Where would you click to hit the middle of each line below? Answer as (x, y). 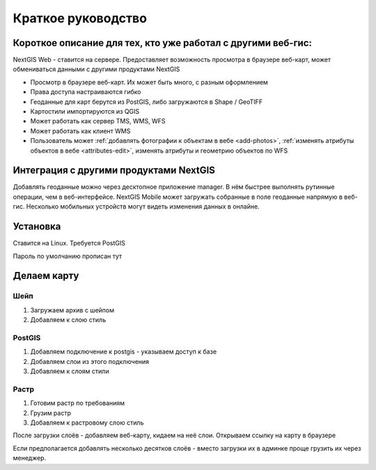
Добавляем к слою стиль (68, 320)
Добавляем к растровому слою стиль (87, 423)
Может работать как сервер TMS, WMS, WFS (98, 121)
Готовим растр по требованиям (78, 403)
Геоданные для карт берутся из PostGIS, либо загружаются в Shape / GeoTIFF (147, 102)
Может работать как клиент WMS (80, 131)
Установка (37, 227)
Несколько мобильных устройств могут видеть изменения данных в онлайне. (143, 206)
